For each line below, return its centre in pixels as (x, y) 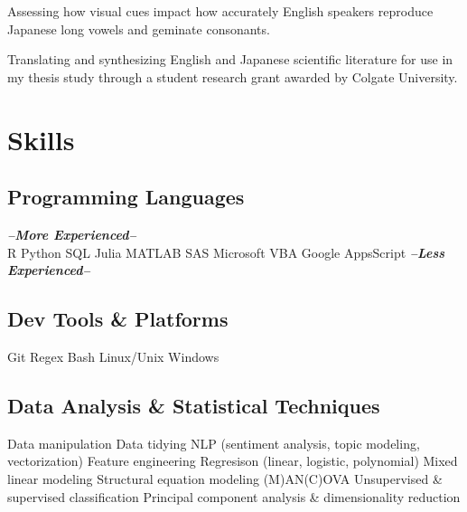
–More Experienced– (72, 234)
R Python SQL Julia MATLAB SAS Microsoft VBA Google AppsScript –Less (226, 252)
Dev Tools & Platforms (118, 319)
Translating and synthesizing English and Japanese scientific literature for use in (230, 59)
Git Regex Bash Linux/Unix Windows (113, 356)
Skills (41, 139)
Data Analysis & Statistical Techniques (194, 405)
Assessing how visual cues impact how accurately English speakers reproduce (220, 11)
